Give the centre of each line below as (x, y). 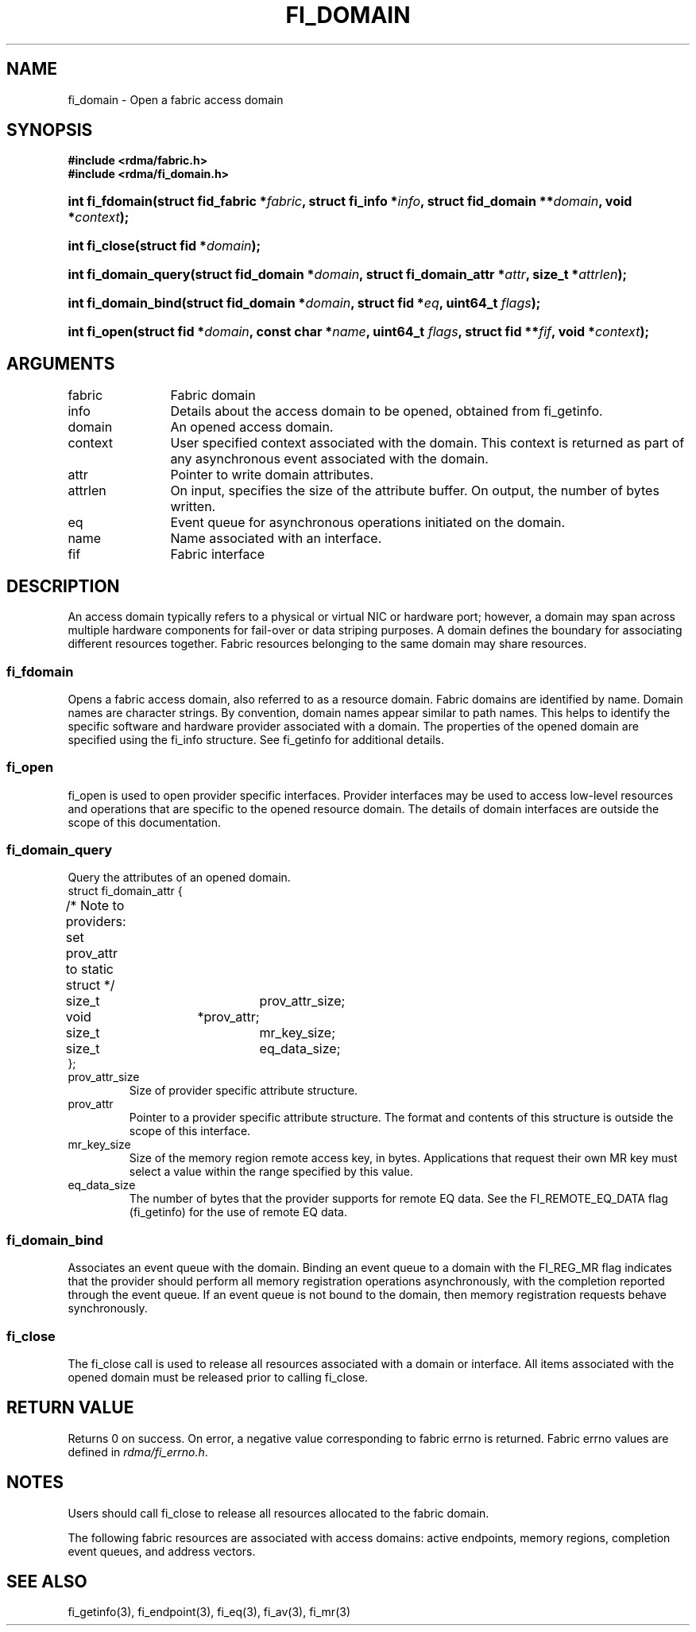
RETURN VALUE (70, 1408)
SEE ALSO (47, 1581)
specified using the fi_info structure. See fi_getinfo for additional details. (256, 739)
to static (89, 969)
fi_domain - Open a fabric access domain (176, 99)
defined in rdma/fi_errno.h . (138, 1452)
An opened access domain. (252, 427)
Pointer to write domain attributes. (272, 475)
